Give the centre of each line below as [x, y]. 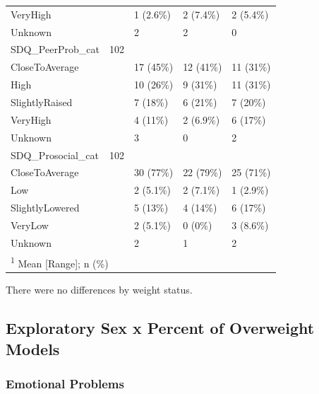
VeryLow [30, 225]
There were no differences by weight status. [99, 290]
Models [33, 348]
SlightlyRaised [42, 102]
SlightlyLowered [45, 208]
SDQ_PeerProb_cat [55, 49]
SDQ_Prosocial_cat [55, 155]
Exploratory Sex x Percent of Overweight [160, 328]
